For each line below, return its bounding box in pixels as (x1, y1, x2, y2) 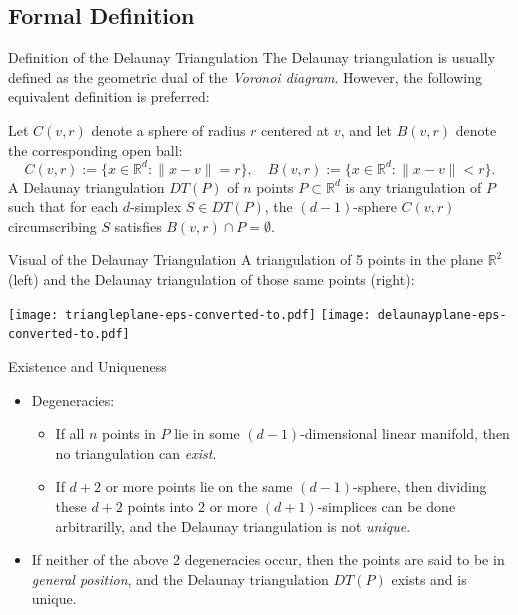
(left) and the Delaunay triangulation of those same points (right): (8, 269, 415, 290)
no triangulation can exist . (55, 442, 217, 463)
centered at (261, 119, 330, 140)
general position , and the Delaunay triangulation (31, 568, 329, 589)
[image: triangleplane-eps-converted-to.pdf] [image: (8, 307, 371, 322)
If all (55, 423, 85, 444)
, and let (340, 119, 392, 140)
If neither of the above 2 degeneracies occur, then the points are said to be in (31, 549, 505, 570)
